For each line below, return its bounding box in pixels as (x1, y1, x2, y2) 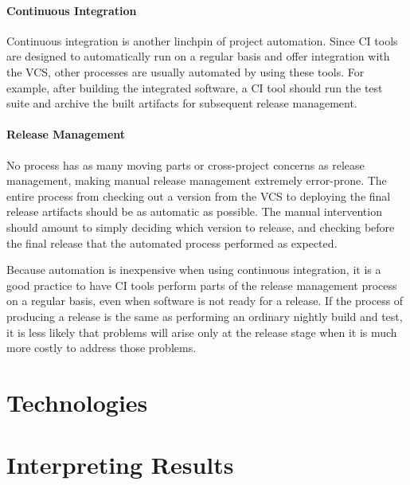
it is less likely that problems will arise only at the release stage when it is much (6, 323, 397, 340)
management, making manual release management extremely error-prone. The (6, 172, 387, 189)
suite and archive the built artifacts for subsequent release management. (6, 95, 357, 111)
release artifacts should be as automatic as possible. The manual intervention (6, 203, 382, 220)
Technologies (6, 385, 148, 418)
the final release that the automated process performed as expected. (6, 234, 338, 251)
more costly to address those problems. (6, 339, 197, 356)
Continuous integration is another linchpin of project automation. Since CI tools (6, 32, 398, 49)
